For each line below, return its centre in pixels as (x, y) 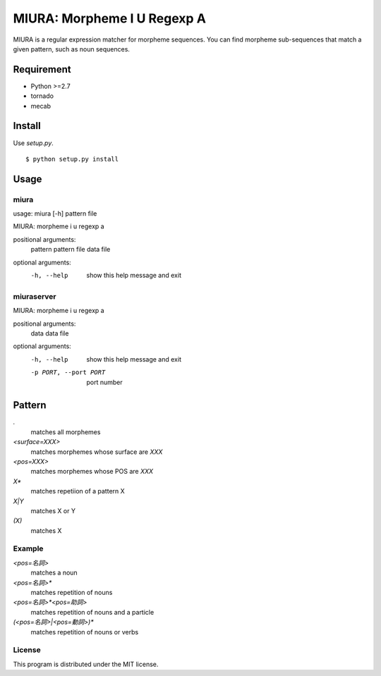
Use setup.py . (34, 143)
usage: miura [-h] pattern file (55, 214)
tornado (42, 96)
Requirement (42, 69)
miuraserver (35, 296)
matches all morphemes (66, 432)
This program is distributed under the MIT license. (86, 664)
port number (104, 382)
